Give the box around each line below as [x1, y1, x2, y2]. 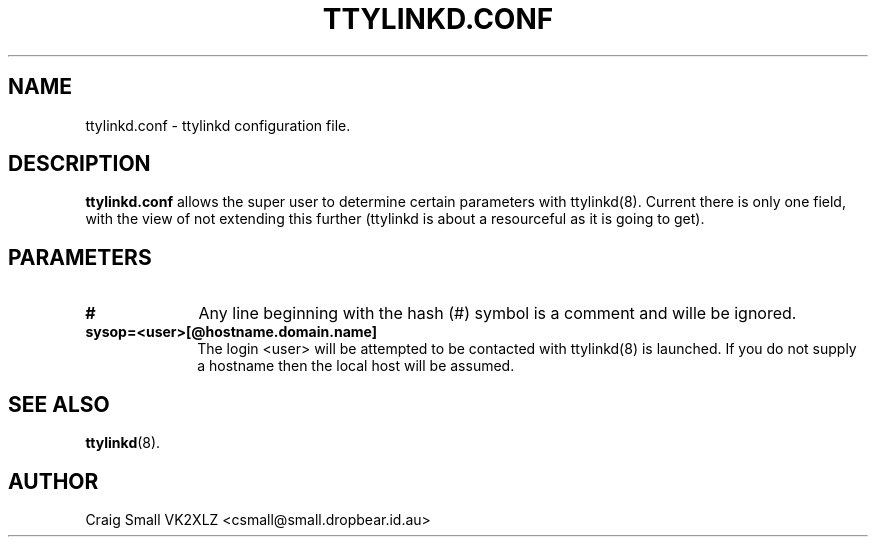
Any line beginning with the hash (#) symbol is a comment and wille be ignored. [198, 303, 797, 324]
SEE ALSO [8, 391, 110, 417]
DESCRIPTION [8, 151, 151, 177]
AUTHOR [8, 468, 99, 494]
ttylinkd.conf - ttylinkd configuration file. [85, 116, 351, 134]
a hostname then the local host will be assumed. [197, 357, 515, 375]
